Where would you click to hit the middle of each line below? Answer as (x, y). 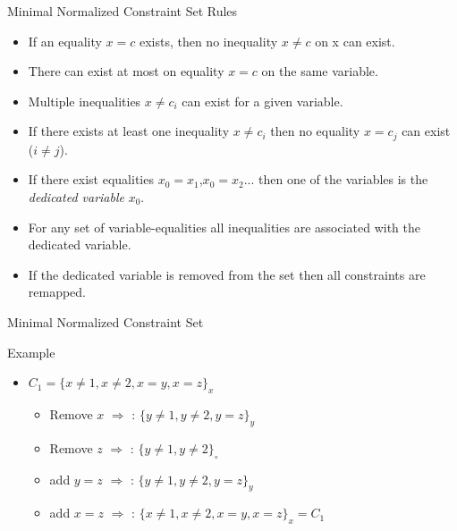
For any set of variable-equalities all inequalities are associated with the (224, 227)
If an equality (65, 41)
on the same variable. (320, 71)
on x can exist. (355, 41)
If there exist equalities (91, 179)
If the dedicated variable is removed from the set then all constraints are (227, 274)
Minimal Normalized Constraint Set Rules (123, 11)
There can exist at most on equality (126, 71)
